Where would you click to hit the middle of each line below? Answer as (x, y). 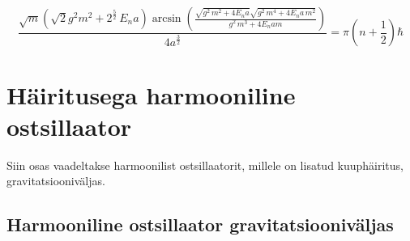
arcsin (167, 19)
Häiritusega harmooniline (151, 94)
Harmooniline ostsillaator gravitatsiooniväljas (200, 224)
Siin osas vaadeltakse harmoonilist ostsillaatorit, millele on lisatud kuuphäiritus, (205, 165)
